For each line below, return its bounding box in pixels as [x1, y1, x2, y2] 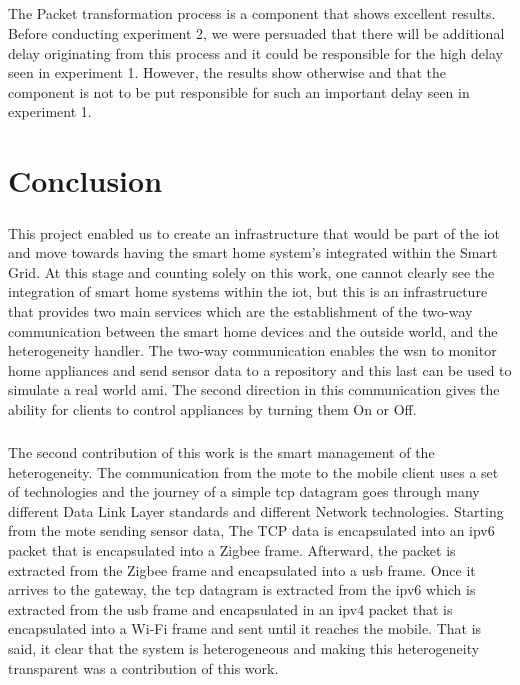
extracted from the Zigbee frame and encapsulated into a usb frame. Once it [8, 559, 476, 580]
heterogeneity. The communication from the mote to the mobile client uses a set [8, 461, 499, 482]
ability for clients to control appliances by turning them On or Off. [8, 399, 417, 420]
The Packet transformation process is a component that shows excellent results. [8, 3, 496, 24]
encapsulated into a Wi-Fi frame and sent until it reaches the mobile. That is [8, 618, 482, 639]
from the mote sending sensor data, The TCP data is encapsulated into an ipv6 [8, 520, 495, 541]
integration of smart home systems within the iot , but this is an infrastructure [8, 281, 488, 302]
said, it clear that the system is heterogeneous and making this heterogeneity [8, 637, 480, 658]
